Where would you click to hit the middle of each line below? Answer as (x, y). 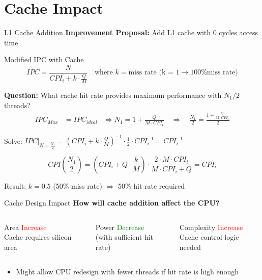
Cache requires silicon (38, 237)
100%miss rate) (214, 73)
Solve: (13, 141)
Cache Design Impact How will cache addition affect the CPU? (112, 203)
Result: (15, 185)
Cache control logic (209, 237)
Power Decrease (120, 227)
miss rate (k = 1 (154, 73)
